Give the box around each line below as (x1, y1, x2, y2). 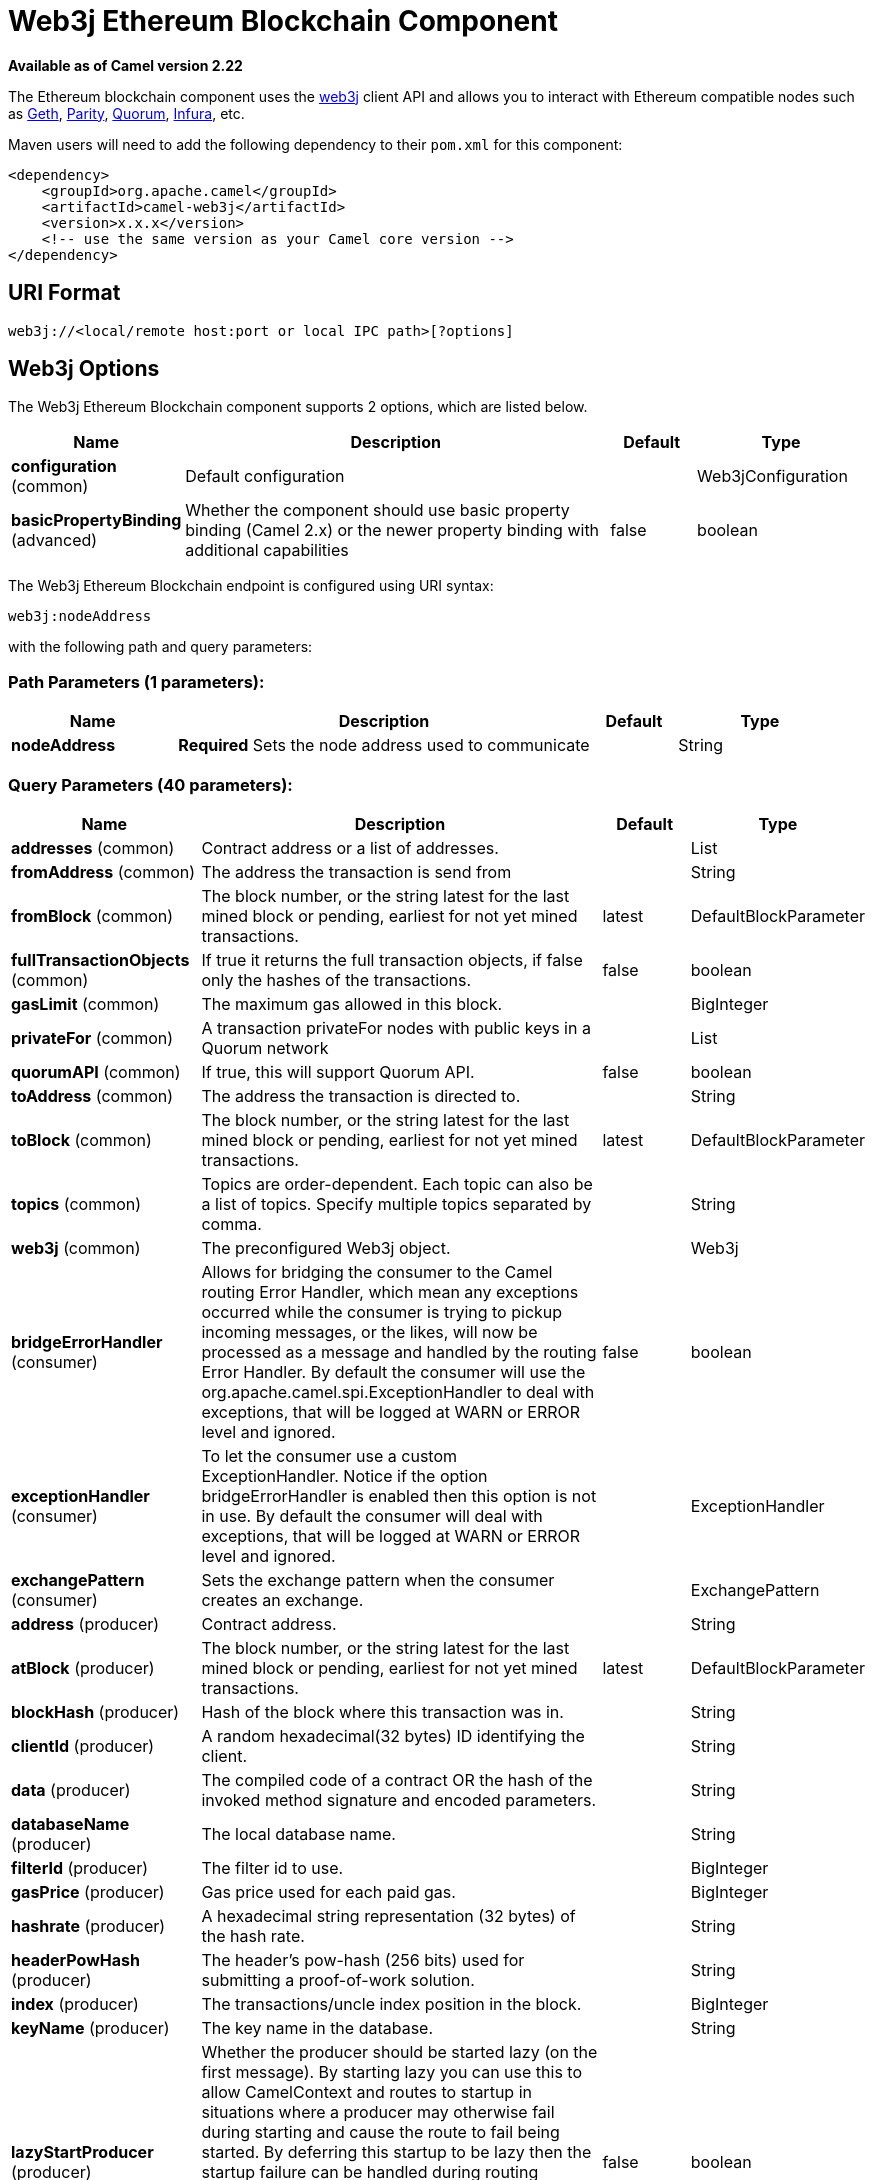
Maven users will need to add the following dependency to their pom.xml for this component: (8, 135, 623, 153)
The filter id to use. (201, 1857, 344, 1878)
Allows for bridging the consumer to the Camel (201, 1261, 553, 1282)
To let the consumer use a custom (201, 1445, 458, 1466)
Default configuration (185, 466, 345, 487)
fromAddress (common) (11, 861, 196, 882)
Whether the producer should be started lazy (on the (201, 2041, 598, 2062)
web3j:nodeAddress (8, 608, 152, 625)
